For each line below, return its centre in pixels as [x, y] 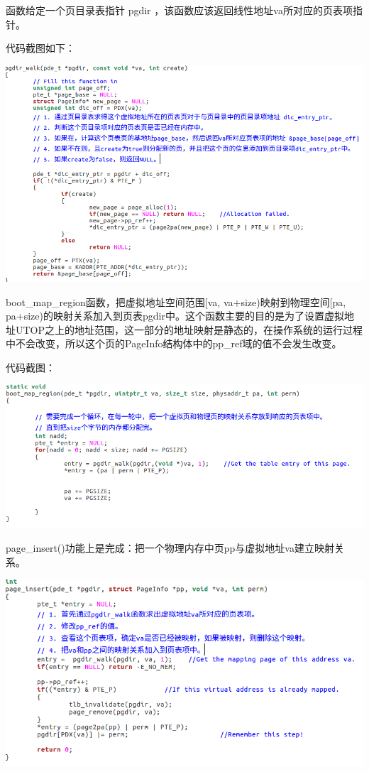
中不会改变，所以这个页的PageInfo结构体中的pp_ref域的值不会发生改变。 [174, 343]
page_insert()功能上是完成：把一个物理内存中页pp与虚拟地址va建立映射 [170, 548]
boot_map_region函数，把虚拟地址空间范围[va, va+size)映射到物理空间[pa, [176, 301]
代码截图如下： [40, 48]
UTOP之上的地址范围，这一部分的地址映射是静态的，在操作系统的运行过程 [189, 329]
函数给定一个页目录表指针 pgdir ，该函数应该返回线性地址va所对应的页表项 [179, 10]
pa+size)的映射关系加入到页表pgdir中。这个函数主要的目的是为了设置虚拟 [175, 316]
